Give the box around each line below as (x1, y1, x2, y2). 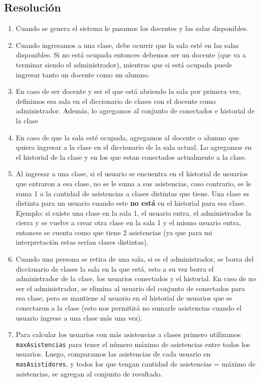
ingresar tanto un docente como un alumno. (15, 69, 150, 79)
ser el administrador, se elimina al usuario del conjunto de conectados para (15, 283, 245, 293)
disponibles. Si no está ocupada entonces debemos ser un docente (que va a (15, 49, 246, 60)
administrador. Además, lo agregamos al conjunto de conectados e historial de (15, 105, 255, 116)
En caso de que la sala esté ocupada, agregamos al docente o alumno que (15, 132, 239, 142)
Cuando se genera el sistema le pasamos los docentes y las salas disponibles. (15, 23, 248, 33)
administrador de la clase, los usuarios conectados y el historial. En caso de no (15, 273, 256, 284)
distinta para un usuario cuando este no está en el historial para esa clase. (15, 198, 246, 208)
